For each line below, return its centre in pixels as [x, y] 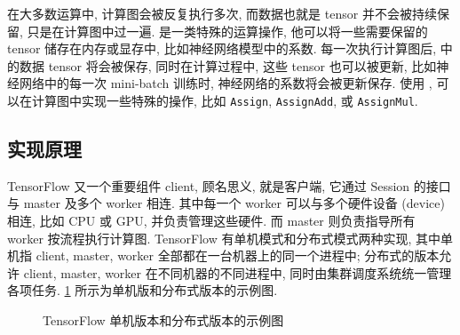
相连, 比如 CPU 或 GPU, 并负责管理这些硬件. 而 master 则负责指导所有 [211, 221]
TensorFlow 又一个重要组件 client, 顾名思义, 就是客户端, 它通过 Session [209, 185]
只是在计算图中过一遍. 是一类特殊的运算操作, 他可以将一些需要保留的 [227, 31]
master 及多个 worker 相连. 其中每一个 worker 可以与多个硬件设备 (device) [234, 203]
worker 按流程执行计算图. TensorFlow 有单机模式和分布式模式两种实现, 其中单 [230, 238]
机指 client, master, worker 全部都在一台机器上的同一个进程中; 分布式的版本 [223, 255]
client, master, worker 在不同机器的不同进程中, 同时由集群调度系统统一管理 [238, 272]
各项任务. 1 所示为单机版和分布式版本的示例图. [143, 290]
